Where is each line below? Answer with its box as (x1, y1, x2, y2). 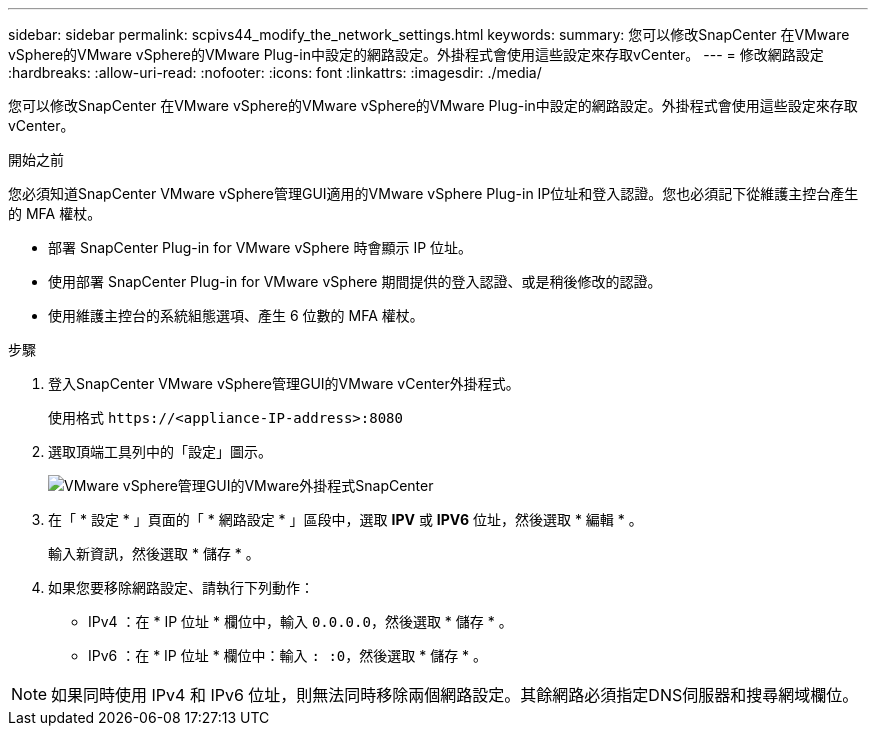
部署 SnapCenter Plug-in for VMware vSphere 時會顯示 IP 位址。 (48, 239, 473, 256)
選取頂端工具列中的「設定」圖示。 (48, 443, 272, 460)
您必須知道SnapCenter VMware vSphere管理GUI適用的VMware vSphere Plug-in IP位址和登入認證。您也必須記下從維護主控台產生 (8, 185, 859, 202)
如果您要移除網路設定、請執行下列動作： (48, 579, 314, 596)
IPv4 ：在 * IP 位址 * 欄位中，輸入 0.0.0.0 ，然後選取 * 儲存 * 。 (88, 613, 513, 630)
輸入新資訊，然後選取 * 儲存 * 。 (48, 545, 260, 562)
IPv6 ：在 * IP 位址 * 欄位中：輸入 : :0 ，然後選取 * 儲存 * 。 (88, 647, 488, 664)
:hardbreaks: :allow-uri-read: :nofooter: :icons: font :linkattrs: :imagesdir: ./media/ (8, 64, 542, 81)
